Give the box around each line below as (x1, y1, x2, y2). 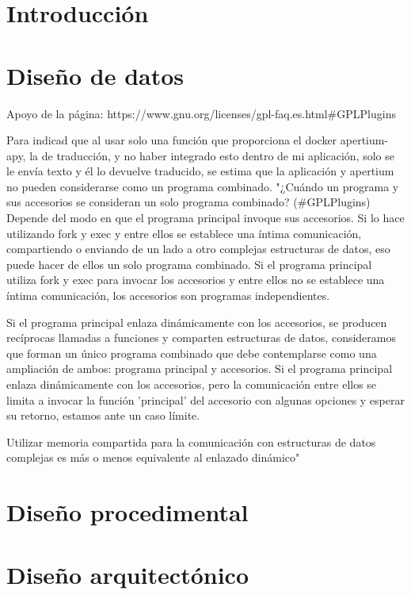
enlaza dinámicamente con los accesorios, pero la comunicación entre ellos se (6, 376, 377, 392)
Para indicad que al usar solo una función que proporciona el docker (6, 132, 337, 148)
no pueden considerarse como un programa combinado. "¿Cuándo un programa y (6, 178, 399, 194)
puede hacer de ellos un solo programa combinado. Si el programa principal (6, 255, 372, 272)
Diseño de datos (6, 59, 185, 91)
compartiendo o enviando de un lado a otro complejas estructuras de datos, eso (6, 240, 390, 257)
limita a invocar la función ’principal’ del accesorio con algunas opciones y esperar (6, 391, 405, 408)
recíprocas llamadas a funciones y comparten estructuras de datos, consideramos (6, 329, 396, 346)
